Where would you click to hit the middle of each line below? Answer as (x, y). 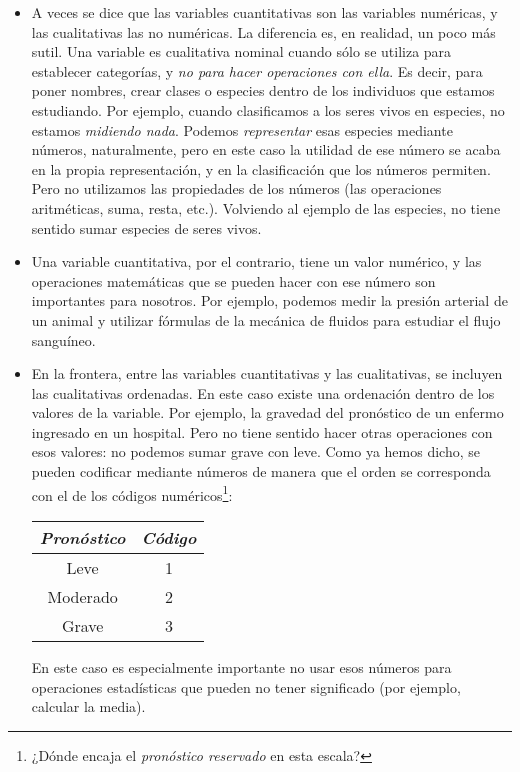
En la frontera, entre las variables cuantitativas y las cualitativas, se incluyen (267, 373)
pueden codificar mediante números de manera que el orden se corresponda (261, 471)
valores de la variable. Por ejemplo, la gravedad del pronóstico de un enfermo (267, 412)
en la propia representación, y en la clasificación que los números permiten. (261, 168)
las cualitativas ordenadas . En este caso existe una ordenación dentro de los (263, 392)
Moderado (82, 596)
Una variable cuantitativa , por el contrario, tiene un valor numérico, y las (256, 261)
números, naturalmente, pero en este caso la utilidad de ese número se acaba (266, 149)
